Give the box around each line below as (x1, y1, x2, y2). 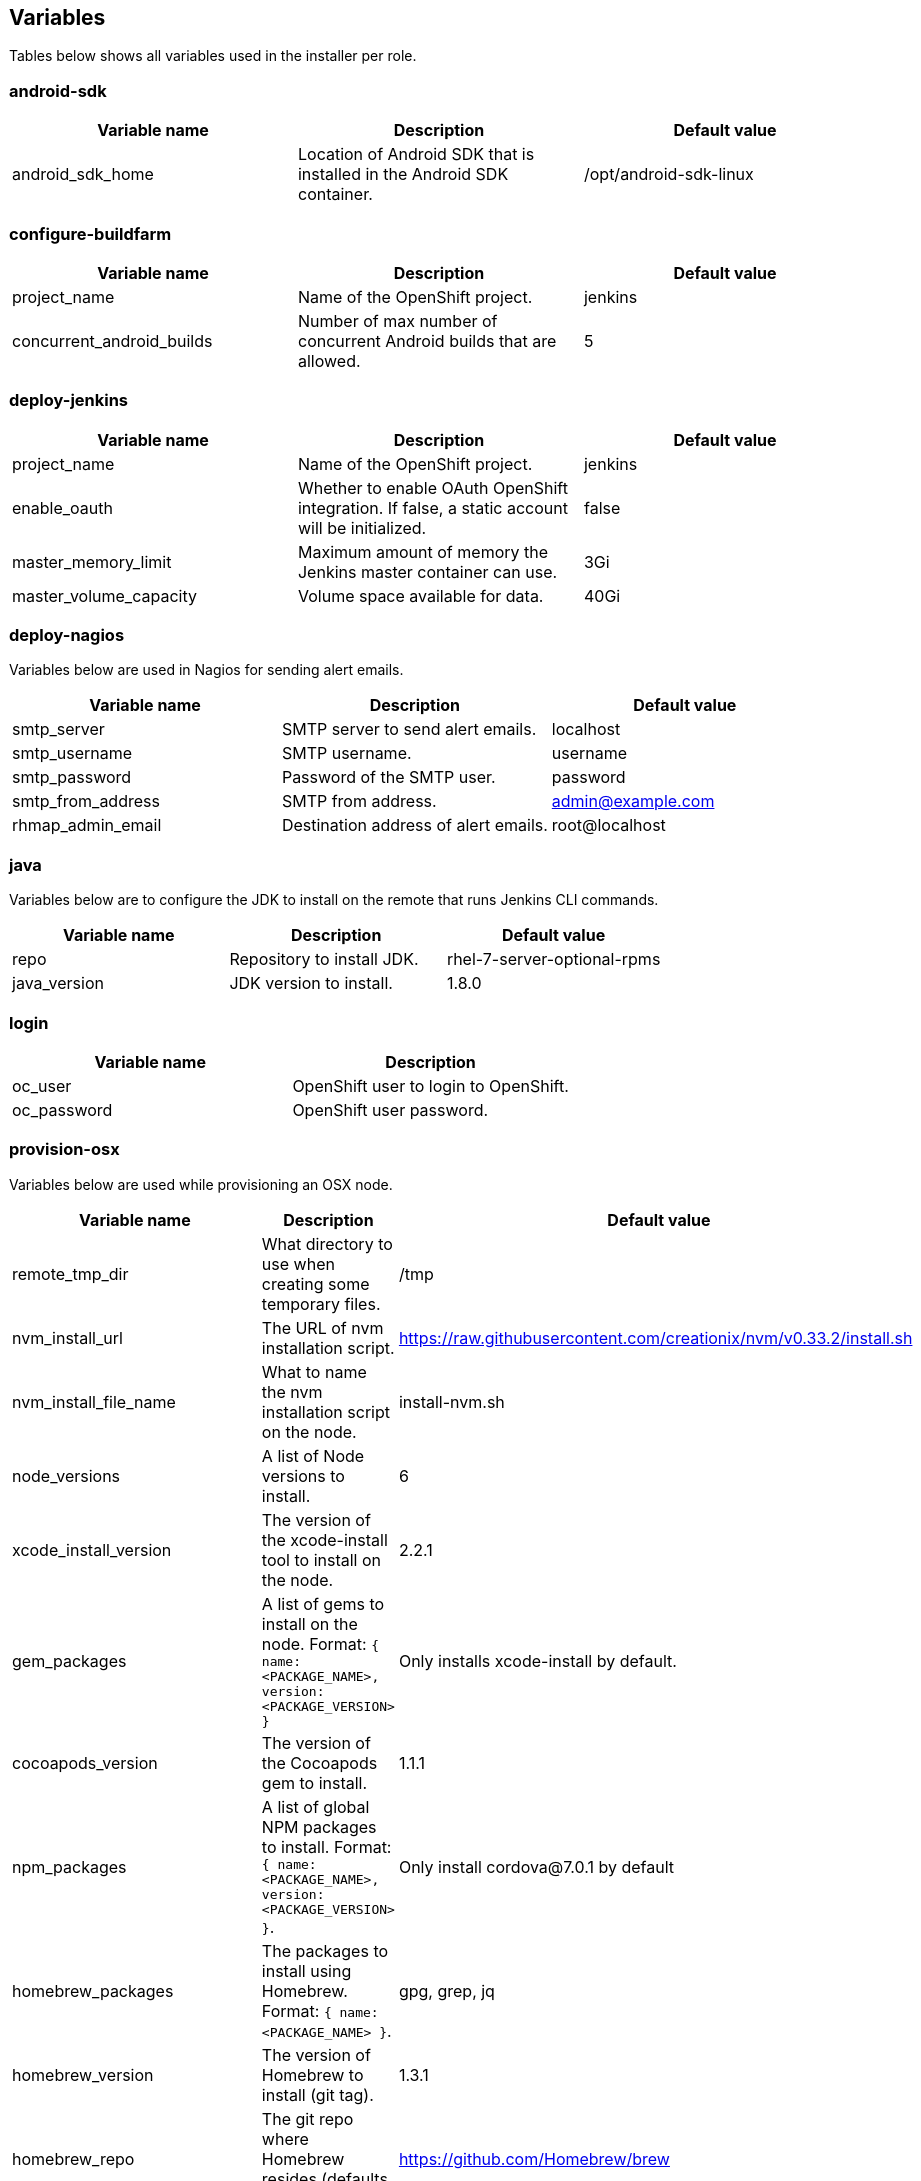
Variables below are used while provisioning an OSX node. (9, 1175, 393, 1193)
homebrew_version (12, 2064, 154, 2085)
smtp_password (12, 767, 132, 788)
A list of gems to (261, 1593, 385, 1614)
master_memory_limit (12, 551, 172, 572)
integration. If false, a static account (297, 497, 568, 518)
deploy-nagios (9, 625, 125, 646)
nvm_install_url (12, 1327, 123, 1348)
